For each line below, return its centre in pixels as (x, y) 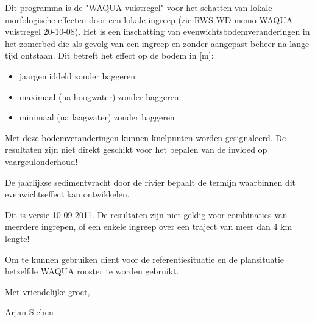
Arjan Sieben (29, 312)
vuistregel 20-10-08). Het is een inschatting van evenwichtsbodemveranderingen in (157, 31)
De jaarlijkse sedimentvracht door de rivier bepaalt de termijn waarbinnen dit (150, 182)
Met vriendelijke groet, (48, 291)
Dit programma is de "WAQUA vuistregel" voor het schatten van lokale (139, 7)
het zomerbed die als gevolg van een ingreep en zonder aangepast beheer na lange (157, 43)
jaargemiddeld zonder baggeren (77, 75)
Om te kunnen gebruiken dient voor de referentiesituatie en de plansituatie (145, 259)
